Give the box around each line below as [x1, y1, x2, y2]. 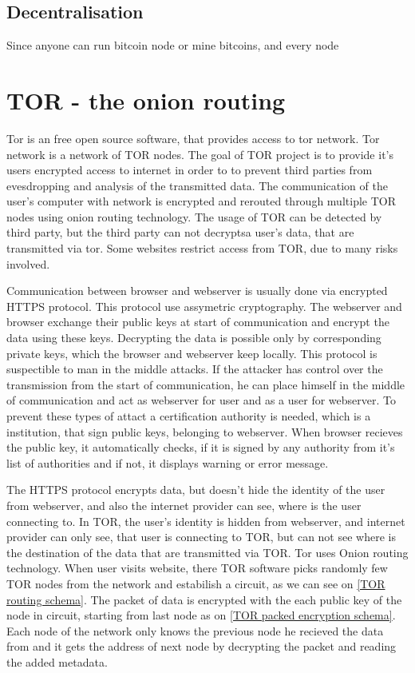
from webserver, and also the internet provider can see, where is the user [6, 496, 362, 513]
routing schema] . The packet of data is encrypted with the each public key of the [6, 591, 402, 607]
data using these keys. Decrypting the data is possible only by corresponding [6, 329, 381, 346]
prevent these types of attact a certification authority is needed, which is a [6, 408, 371, 424]
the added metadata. [6, 653, 108, 670]
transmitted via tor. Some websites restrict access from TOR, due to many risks [6, 240, 398, 257]
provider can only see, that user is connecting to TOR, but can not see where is [6, 528, 396, 545]
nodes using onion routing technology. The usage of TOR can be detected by [6, 208, 382, 225]
